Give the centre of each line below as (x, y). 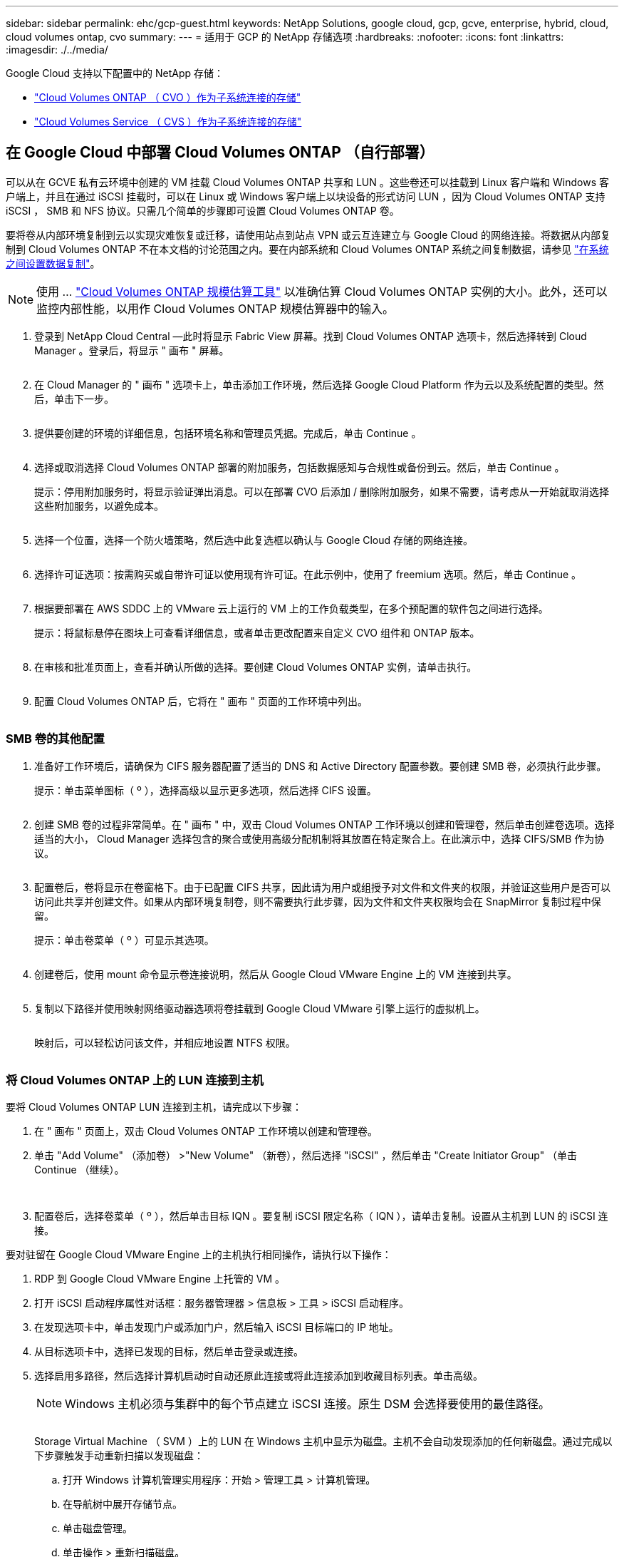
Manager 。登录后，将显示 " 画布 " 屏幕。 (132, 350)
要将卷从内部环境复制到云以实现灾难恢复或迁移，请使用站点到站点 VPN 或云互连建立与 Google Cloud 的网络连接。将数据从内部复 (308, 235)
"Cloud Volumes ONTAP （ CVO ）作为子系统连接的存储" (168, 97)
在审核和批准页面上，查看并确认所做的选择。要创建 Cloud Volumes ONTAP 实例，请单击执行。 (256, 667)
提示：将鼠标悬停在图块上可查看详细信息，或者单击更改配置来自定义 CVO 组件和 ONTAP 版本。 (257, 632)
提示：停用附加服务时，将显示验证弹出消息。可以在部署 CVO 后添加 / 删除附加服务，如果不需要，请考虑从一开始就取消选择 (322, 491)
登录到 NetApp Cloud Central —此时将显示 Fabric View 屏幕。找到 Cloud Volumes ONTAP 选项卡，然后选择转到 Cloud (311, 336)
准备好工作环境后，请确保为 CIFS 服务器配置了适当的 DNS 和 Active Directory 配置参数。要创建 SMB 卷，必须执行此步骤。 (321, 766)
